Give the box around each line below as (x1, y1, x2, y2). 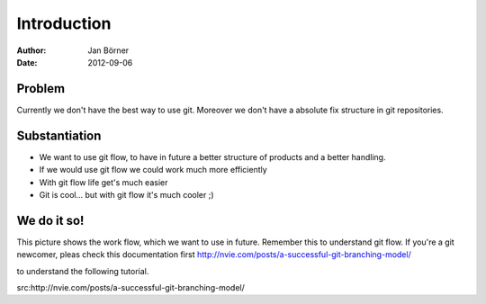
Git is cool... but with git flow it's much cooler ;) (39, 189, 215, 200)
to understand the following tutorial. (16, 265, 149, 276)
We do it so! (16, 212, 85, 228)
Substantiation (16, 128, 102, 143)
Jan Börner (87, 45, 130, 56)
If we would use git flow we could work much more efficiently (39, 165, 267, 175)
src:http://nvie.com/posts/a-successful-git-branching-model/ (16, 282, 245, 292)
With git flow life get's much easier (39, 176, 168, 188)
